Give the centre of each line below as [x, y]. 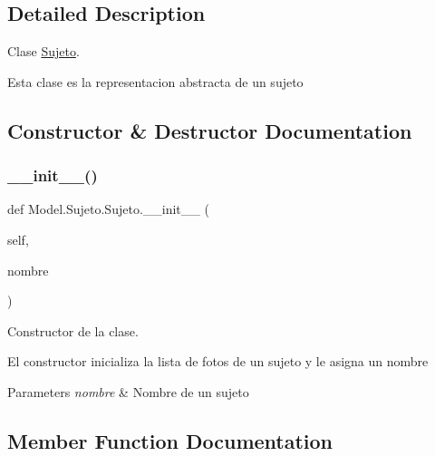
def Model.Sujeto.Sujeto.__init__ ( [108, 209]
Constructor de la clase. [73, 330]
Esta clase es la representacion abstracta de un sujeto [155, 81]
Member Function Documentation [170, 440]
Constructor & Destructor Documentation [210, 130]
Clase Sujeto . [43, 51]
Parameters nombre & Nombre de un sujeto [128, 391]
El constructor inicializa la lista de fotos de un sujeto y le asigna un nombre [218, 361]
